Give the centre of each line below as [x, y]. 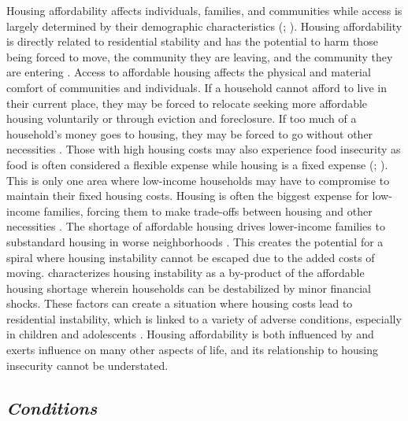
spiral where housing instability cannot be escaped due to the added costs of [191, 257]
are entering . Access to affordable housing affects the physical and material [189, 72]
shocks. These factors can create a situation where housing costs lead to [180, 303]
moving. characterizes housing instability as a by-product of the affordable [185, 273]
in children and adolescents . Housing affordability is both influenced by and [190, 334]
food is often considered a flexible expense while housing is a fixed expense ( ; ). [197, 164]
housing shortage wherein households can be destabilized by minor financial [189, 288]
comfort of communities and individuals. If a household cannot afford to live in [197, 87]
